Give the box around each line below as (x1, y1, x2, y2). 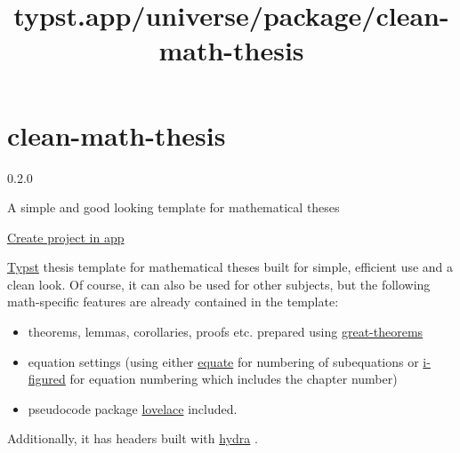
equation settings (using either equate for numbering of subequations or (28, 352, 419, 370)
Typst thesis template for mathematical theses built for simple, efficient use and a (7, 258, 454, 276)
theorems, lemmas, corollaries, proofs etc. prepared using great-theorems (28, 322, 424, 341)
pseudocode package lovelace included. (28, 399, 238, 417)
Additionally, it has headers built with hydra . (7, 429, 258, 448)
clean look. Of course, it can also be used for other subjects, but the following (7, 274, 431, 293)
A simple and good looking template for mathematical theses (7, 198, 340, 217)
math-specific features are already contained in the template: (7, 292, 339, 311)
